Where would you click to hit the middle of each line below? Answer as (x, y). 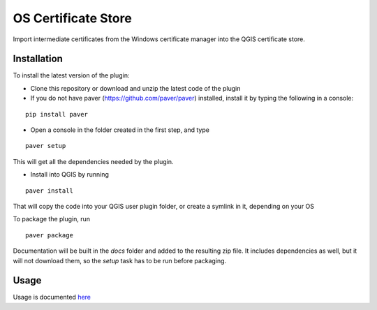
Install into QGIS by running (70, 175)
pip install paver (57, 114)
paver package (49, 235)
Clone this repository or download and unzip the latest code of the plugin (135, 88)
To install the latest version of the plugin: (71, 75)
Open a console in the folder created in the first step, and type (120, 130)
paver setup (46, 146)
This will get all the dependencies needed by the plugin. (93, 161)
